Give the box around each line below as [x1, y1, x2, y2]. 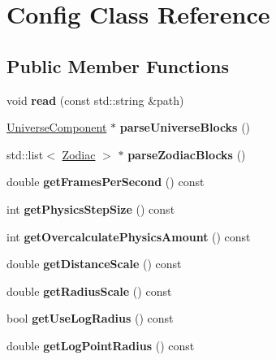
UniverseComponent [6, 119, 107, 136]
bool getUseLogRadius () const [6, 310, 174, 327]
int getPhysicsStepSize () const [6, 200, 175, 217]
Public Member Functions [6, 53, 229, 78]
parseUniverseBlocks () [119, 119, 251, 136]
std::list [6, 145, 44, 163]
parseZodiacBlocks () [127, 145, 246, 163]
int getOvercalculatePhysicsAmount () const [6, 228, 251, 245]
